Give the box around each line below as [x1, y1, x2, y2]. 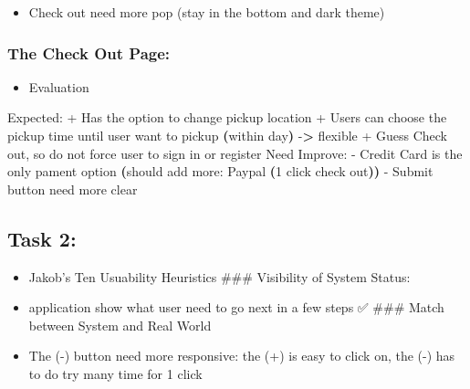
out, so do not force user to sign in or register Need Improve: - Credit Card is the [7, 143, 463, 163]
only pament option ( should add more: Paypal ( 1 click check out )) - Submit [7, 162, 433, 181]
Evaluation [28, 77, 89, 96]
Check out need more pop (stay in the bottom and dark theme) [28, 3, 385, 21]
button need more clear [7, 179, 138, 198]
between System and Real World [28, 315, 212, 334]
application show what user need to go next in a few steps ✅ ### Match [28, 298, 444, 317]
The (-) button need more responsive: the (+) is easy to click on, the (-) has [28, 346, 455, 365]
